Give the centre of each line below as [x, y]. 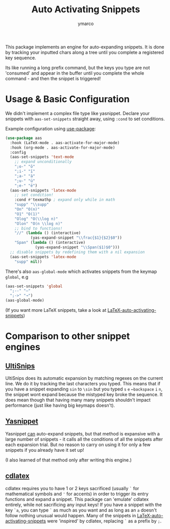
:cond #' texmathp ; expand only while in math [65, 200]
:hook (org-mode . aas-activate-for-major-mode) [63, 147]
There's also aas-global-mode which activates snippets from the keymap [81, 271]
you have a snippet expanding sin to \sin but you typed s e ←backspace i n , [84, 389]
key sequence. [21, 58]
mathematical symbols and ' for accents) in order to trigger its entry [77, 494]
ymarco [86, 24]
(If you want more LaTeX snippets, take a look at [56, 310]
